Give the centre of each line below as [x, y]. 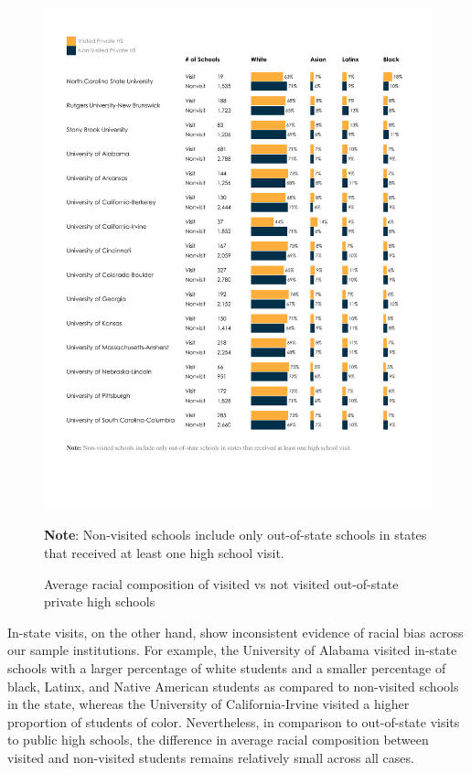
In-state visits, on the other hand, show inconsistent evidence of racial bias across [235, 632]
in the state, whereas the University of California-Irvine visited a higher [209, 704]
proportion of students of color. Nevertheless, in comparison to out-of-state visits [234, 721]
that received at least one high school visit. [164, 553]
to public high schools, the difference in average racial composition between [218, 740]
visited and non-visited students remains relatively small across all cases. [211, 758]
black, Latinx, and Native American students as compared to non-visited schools [233, 686]
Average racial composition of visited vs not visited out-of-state [221, 583]
